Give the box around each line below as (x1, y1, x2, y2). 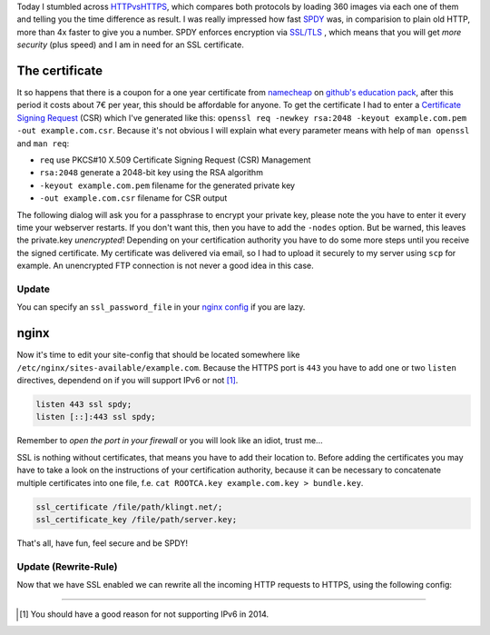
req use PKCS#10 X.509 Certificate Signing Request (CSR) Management (39, 154, 311, 165)
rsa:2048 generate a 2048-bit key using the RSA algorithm (39, 167, 263, 178)
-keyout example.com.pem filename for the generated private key (39, 180, 295, 191)
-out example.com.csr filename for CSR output (39, 193, 228, 203)
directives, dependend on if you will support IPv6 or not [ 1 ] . (16, 374, 239, 385)
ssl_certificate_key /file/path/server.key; (35, 514, 238, 524)
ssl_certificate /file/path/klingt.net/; (35, 501, 223, 512)
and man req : (16, 137, 70, 149)
